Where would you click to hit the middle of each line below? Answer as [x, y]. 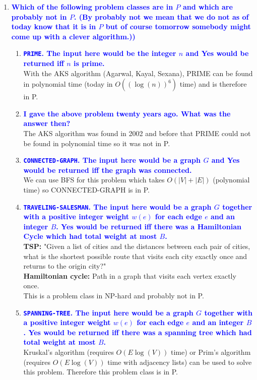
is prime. [89, 63]
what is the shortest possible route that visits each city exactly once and [135, 256]
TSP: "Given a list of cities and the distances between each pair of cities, [137, 246]
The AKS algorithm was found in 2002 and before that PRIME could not [137, 133]
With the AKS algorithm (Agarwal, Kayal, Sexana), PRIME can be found [138, 73]
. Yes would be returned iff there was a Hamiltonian [149, 226]
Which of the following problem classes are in [92, 7]
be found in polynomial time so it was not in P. [97, 143]
